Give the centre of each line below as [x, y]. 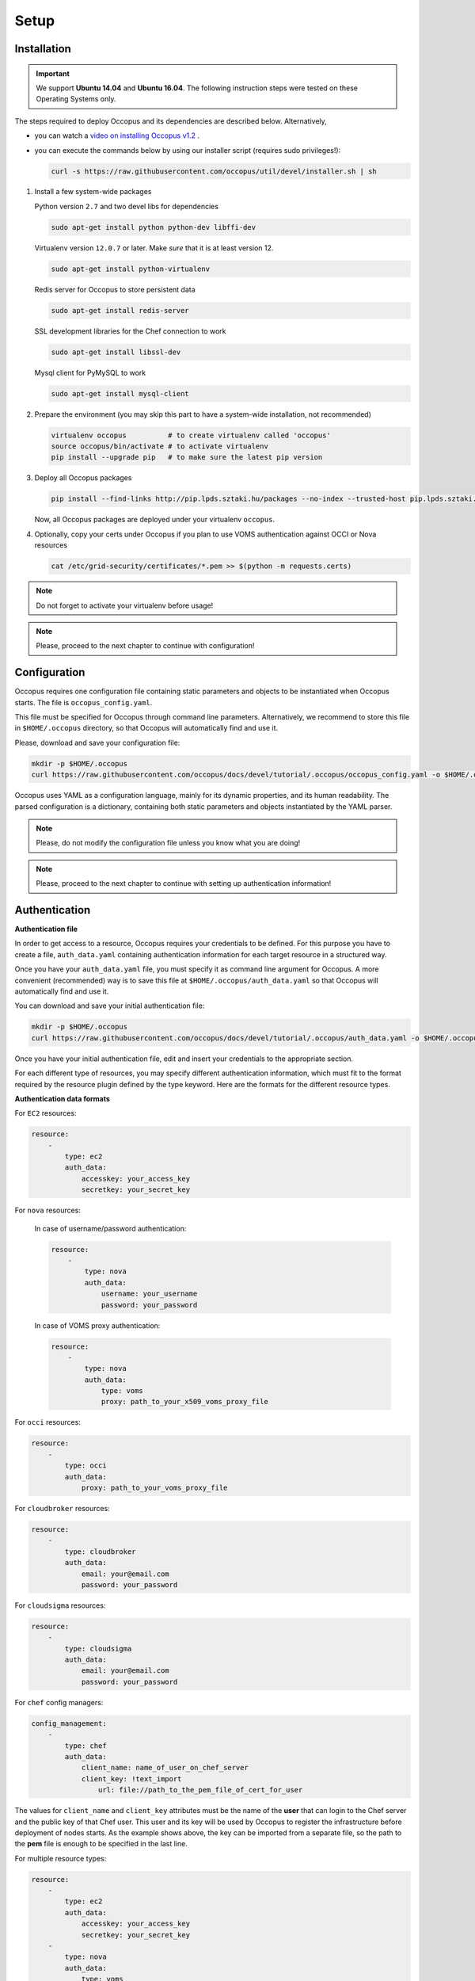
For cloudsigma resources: [60, 1605]
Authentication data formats [63, 1098]
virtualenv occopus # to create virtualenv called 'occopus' [191, 435]
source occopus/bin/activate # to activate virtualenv [160, 447]
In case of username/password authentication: [110, 1228]
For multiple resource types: [61, 1858]
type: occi [85, 1466]
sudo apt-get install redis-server [120, 310]
